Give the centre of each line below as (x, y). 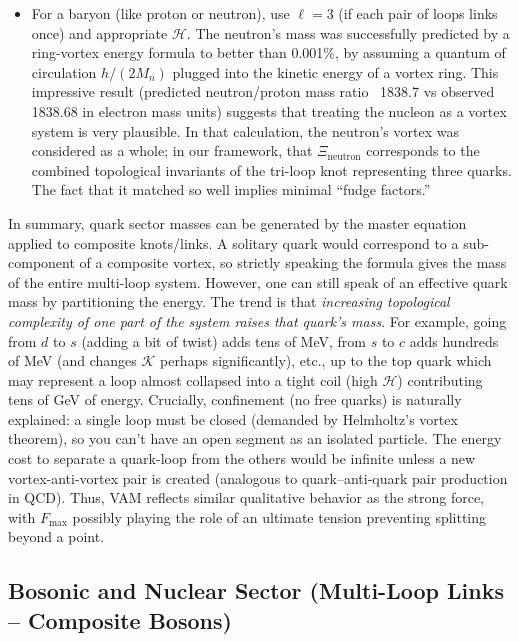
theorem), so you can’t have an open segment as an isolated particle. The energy (255, 438)
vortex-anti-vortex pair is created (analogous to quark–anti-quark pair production (258, 477)
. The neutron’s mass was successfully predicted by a (348, 32)
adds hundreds (454, 340)
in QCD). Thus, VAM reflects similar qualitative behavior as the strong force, (246, 497)
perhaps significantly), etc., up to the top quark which (325, 360)
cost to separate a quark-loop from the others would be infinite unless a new (242, 458)
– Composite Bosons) (120, 619)
